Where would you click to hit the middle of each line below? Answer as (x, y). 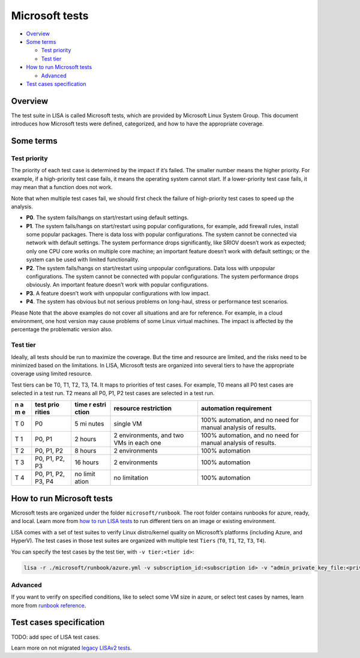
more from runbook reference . (49, 605)
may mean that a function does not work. (62, 187)
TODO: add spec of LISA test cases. (55, 637)
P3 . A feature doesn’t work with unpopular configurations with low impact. (118, 293)
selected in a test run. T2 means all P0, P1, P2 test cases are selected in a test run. (113, 393)
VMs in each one (137, 443)
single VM (128, 424)
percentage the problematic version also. (62, 330)
